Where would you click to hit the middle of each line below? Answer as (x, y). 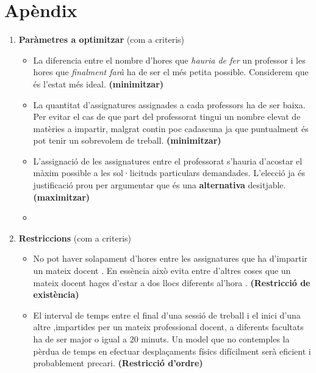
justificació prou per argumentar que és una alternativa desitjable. (160, 185)
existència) (56, 294)
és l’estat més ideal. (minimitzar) (99, 83)
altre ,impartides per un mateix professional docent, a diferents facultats (168, 327)
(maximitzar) (62, 197)
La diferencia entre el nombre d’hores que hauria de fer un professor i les (169, 60)
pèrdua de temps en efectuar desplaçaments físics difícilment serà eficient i (172, 351)
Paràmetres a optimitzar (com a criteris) (102, 39)
